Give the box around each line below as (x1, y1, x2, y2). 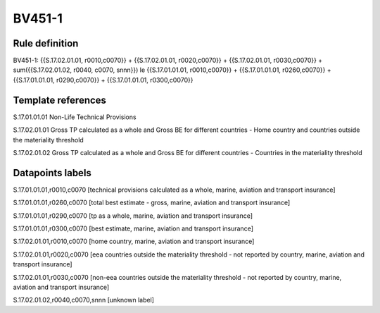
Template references (13, 94, 107, 106)
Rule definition (13, 37, 79, 49)
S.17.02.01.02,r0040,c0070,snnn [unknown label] (13, 296, 155, 305)
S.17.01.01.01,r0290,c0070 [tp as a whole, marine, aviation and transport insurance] (13, 211, 253, 220)
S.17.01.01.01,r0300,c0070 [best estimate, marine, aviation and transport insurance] (13, 224, 253, 233)
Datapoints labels (13, 166, 91, 179)
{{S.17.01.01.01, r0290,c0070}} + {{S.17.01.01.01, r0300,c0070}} (13, 75, 194, 84)
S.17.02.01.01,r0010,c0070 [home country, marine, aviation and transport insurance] (13, 237, 255, 246)
